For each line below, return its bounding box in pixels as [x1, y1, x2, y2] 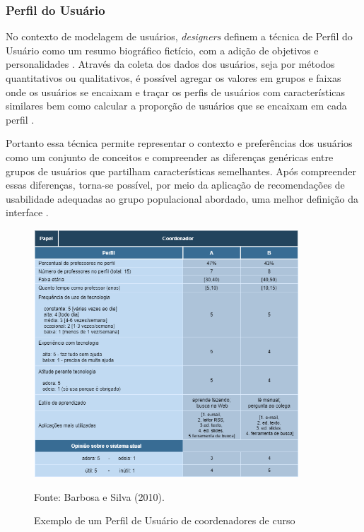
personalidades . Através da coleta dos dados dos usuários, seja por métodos [6, 57, 335, 71]
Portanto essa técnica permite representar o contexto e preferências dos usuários [6, 136, 353, 150]
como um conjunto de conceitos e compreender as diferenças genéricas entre [6, 149, 334, 164]
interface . [6, 205, 49, 220]
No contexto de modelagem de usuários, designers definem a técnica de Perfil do [6, 29, 353, 44]
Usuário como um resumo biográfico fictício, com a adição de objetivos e [6, 42, 319, 57]
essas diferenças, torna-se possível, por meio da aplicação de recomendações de [6, 177, 345, 192]
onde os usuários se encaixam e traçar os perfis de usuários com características [6, 84, 346, 99]
